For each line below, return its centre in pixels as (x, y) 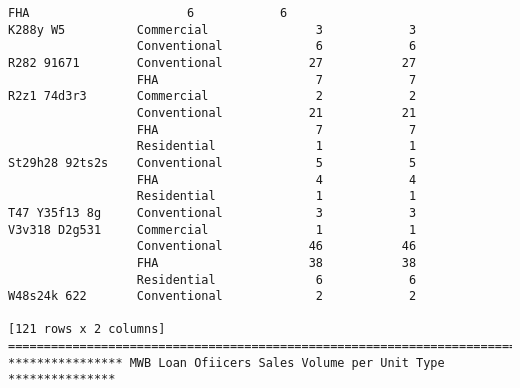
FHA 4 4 (276, 179)
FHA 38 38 (276, 262)
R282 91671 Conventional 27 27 (212, 62)
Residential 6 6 (276, 279)
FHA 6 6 (148, 13)
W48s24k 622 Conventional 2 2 (212, 296)
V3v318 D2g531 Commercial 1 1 (212, 229)
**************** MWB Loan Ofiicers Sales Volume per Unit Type (226, 362)
